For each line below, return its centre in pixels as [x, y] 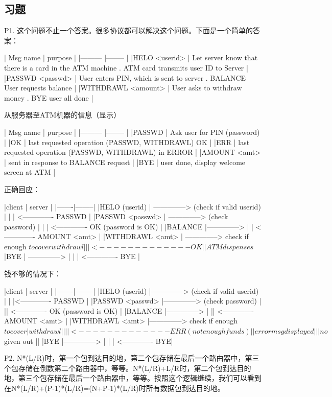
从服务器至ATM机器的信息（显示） [63, 115]
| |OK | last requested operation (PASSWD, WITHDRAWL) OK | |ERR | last [127, 142]
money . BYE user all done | [49, 97]
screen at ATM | [30, 172]
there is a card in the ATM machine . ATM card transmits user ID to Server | [126, 67]
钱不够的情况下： [33, 274]
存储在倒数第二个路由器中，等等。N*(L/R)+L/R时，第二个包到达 [127, 368]
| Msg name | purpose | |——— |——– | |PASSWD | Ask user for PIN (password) [132, 132]
